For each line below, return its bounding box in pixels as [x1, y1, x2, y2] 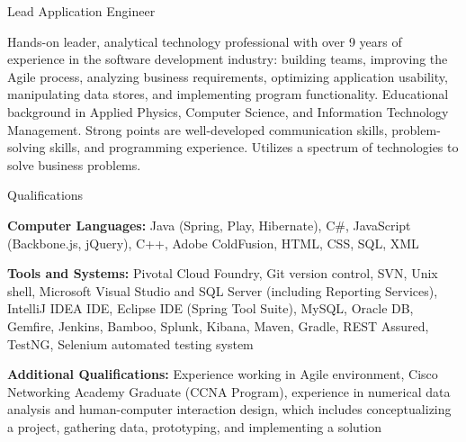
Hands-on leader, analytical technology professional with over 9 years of [7, 32, 402, 50]
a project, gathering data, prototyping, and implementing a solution [7, 417, 381, 436]
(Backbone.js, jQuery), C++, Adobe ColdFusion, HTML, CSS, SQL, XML [7, 233, 419, 252]
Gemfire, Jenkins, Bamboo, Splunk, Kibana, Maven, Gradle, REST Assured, [7, 316, 429, 335]
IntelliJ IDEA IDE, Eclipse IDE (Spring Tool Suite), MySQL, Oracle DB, [7, 299, 414, 318]
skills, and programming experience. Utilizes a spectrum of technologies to [49, 138, 459, 157]
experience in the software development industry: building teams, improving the [7, 50, 448, 68]
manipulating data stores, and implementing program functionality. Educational [7, 85, 449, 104]
